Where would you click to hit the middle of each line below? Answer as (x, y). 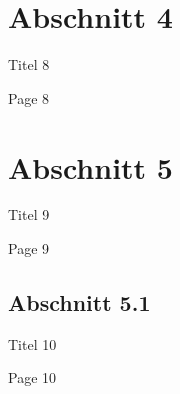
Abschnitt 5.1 (79, 302)
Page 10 (32, 377)
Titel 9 (29, 214)
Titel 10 (32, 343)
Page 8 (29, 97)
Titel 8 (29, 64)
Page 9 (29, 248)
